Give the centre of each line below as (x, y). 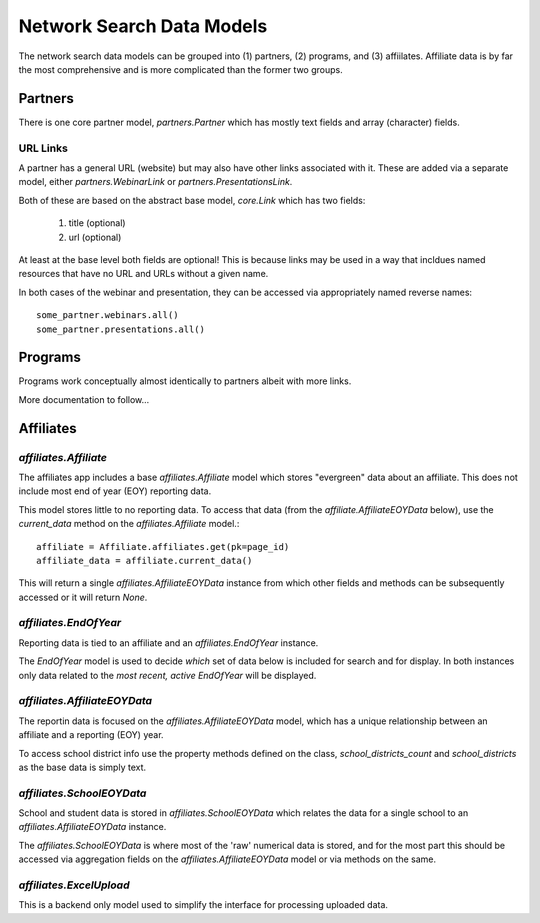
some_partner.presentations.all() (120, 329)
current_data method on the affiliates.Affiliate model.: (129, 524)
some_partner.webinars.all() (107, 315)
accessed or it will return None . (83, 597)
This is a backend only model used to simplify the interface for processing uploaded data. (203, 905)
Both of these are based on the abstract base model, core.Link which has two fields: (192, 200)
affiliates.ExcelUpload (74, 885)
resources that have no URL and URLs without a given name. (143, 274)
